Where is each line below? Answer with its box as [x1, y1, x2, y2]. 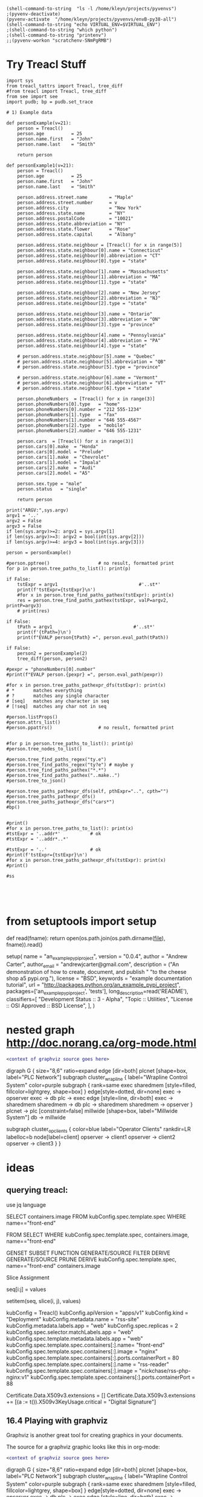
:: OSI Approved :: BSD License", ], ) [6, 1002, 95, 1009]
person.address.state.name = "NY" [17, 210, 126, 216]
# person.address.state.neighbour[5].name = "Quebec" [17, 353, 155, 359]
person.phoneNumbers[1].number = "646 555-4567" [17, 417, 142, 423]
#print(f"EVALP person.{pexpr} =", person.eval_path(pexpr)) [6, 672, 164, 678]
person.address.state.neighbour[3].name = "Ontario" [17, 311, 153, 317]
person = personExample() [6, 549, 71, 556]
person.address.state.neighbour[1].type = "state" [17, 279, 147, 285]
